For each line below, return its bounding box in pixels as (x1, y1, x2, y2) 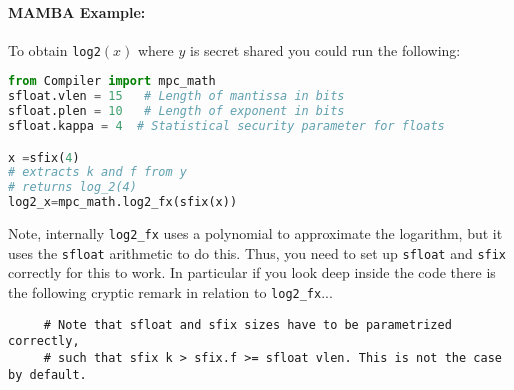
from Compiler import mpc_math (8, 74, 216, 89)
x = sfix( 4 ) (8, 150, 80, 165)
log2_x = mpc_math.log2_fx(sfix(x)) (8, 195, 238, 210)
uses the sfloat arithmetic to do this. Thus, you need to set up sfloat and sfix (8, 242, 507, 263)
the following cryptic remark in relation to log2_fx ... (8, 282, 333, 303)
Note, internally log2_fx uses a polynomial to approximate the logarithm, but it (8, 223, 503, 244)
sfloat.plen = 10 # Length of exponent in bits (8, 104, 345, 119)
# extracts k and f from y (8, 165, 187, 180)
